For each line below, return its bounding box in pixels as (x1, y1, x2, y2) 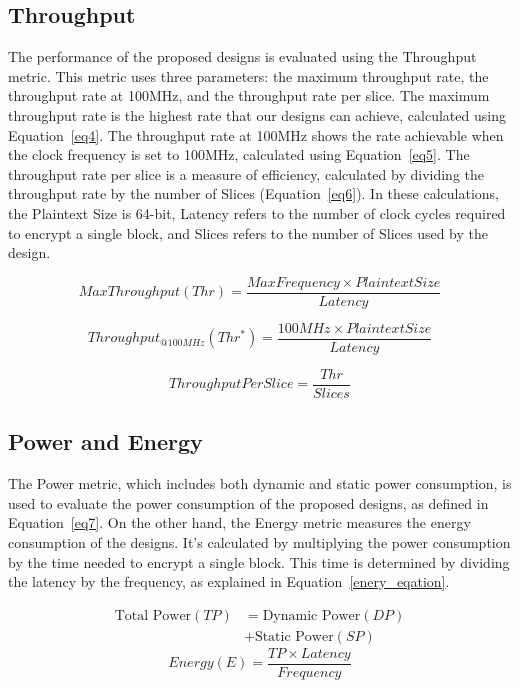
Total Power (114, 608, 192, 623)
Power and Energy (8, 426, 203, 457)
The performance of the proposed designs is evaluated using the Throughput (8, 46, 477, 67)
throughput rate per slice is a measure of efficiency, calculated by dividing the (8, 163, 484, 184)
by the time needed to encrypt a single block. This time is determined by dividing (8, 551, 510, 572)
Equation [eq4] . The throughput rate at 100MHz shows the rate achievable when (8, 124, 504, 145)
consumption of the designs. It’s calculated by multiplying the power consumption (8, 531, 511, 552)
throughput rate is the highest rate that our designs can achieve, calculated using (8, 104, 506, 125)
